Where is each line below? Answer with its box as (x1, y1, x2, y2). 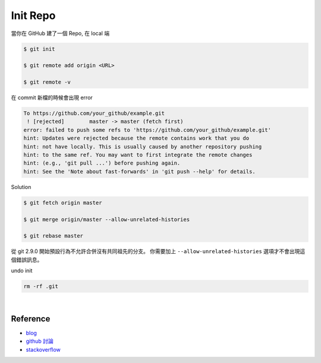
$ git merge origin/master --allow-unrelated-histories (23, 216, 190, 223)
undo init (11, 267, 33, 274)
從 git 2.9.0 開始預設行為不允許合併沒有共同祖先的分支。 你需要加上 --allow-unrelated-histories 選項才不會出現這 (11, 248, 306, 255)
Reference (11, 314, 51, 324)
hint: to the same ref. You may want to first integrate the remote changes (23, 151, 253, 159)
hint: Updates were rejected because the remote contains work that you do (23, 135, 250, 142)
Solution (11, 183, 32, 190)
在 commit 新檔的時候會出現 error (11, 94, 93, 101)
